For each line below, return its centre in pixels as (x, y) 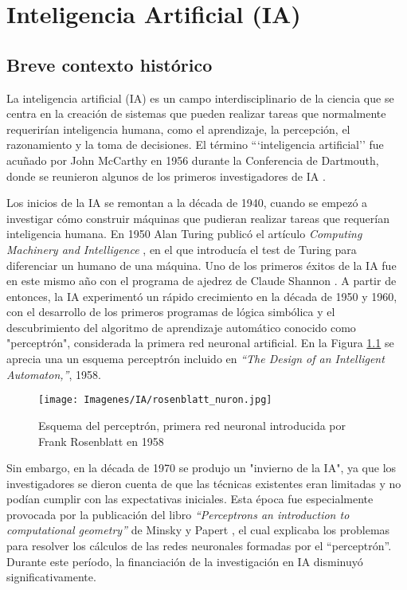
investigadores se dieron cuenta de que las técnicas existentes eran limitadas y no (204, 483)
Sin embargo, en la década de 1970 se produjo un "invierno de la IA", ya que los (202, 468)
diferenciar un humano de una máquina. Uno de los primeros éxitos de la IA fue (202, 265)
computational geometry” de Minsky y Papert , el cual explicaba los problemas (198, 530)
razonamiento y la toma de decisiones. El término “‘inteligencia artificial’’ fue (195, 145)
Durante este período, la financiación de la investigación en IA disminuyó (185, 561)
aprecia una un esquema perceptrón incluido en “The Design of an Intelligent (196, 359)
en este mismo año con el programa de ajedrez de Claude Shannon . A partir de (202, 281)
